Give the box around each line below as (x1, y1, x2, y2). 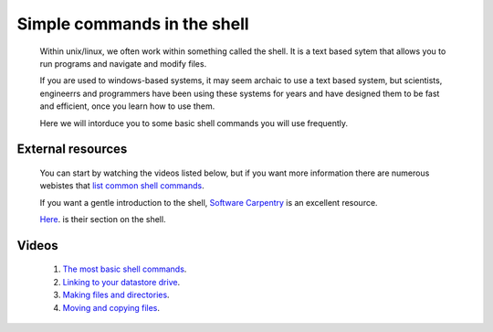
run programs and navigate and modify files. (39, 58, 207, 69)
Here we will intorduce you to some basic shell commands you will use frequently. (39, 117, 349, 128)
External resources (16, 142, 128, 157)
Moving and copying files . (62, 302, 160, 313)
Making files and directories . (62, 289, 170, 301)
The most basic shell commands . (62, 263, 187, 274)
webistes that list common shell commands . (39, 180, 205, 191)
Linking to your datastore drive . (62, 276, 181, 287)
